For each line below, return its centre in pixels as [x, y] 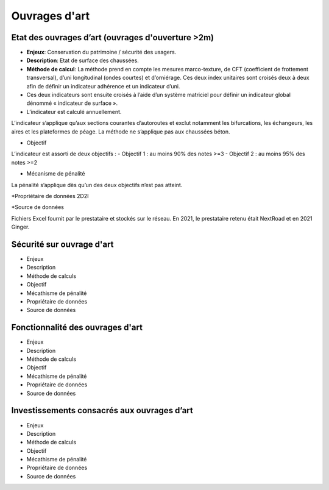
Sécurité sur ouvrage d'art [62, 244]
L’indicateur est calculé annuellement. [74, 112]
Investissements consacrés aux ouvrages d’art [102, 410]
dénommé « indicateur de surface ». [72, 103]
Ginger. [20, 227]
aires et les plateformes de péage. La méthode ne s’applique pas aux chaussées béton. [121, 132]
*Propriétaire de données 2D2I [50, 196]
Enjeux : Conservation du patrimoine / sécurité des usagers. [101, 52]
